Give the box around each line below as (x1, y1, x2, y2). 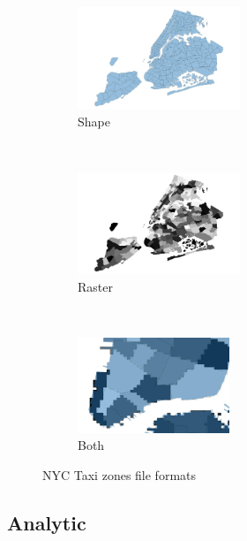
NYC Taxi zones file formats (42, 465, 197, 484)
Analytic (7, 508, 86, 536)
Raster (78, 277, 113, 295)
